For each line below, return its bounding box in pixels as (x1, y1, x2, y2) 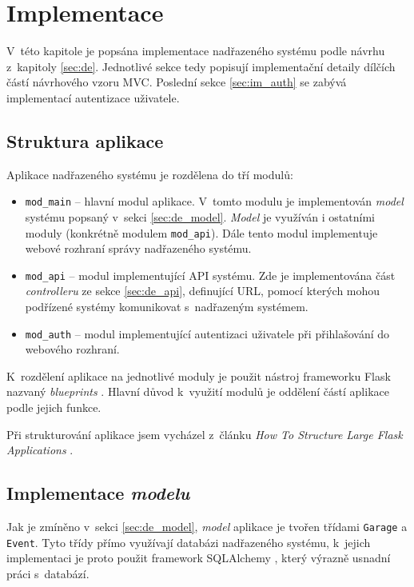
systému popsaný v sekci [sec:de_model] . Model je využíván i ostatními (25, 208, 375, 225)
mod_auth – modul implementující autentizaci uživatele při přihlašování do (25, 325, 390, 341)
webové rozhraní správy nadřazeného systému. (25, 240, 252, 257)
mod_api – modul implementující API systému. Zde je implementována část (25, 266, 396, 283)
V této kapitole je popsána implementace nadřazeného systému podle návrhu (6, 42, 385, 59)
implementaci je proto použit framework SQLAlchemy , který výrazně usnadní (6, 549, 391, 566)
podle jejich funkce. (6, 399, 102, 416)
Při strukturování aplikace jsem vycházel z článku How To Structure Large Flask (6, 425, 403, 442)
